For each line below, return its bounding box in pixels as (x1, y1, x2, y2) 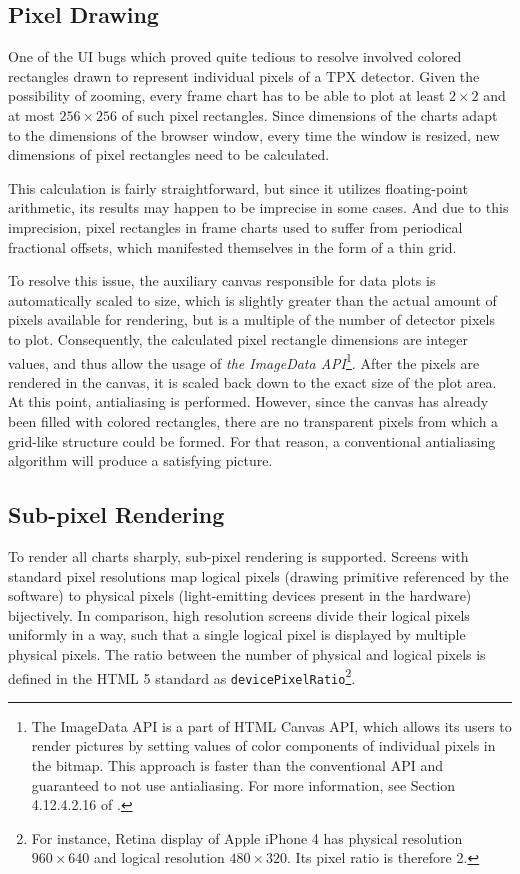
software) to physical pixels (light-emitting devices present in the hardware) (8, 585, 472, 606)
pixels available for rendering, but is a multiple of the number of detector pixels (8, 309, 495, 330)
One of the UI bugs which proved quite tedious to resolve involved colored (8, 46, 462, 67)
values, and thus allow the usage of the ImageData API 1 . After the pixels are (8, 349, 480, 373)
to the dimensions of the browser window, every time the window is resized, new (8, 124, 500, 145)
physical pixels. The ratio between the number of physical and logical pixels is (8, 643, 486, 664)
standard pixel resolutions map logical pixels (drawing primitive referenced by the (8, 565, 509, 586)
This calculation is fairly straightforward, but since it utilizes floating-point (8, 177, 468, 198)
